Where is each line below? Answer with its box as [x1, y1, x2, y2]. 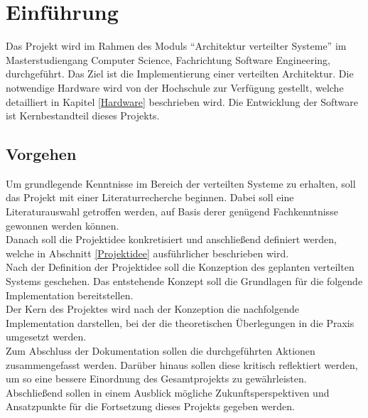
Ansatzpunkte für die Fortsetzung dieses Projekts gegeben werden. [6, 399, 295, 414]
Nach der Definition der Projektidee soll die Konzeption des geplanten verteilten [6, 259, 355, 274]
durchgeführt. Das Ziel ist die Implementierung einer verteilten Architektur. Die [6, 66, 354, 81]
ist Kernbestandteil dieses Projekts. [6, 108, 160, 123]
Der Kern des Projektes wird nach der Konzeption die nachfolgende [6, 301, 299, 316]
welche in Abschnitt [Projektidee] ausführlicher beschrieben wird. [6, 245, 289, 260]
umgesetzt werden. [6, 329, 87, 344]
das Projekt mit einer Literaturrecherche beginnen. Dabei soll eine [6, 190, 294, 205]
